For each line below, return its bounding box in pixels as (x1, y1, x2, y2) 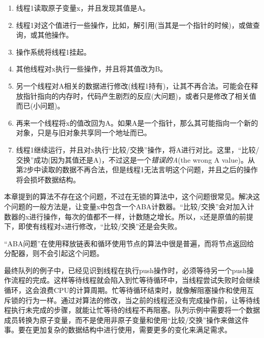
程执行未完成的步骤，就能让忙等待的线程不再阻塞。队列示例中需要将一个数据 (4, 305, 260, 315)
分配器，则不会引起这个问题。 (4, 248, 104, 258)
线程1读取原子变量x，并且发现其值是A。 (16, 3, 150, 13)
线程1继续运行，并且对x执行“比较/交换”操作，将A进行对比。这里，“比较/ (16, 144, 259, 155)
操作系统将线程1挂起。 (16, 46, 91, 57)
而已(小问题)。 (16, 100, 64, 111)
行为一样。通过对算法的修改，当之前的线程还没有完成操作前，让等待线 (25, 294, 260, 305)
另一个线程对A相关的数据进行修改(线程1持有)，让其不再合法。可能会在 (16, 80, 251, 91)
